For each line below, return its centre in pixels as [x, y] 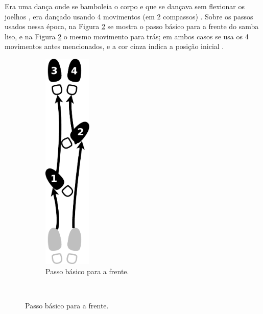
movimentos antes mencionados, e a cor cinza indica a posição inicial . [114, 46]
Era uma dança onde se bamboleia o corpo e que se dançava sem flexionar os [125, 6]
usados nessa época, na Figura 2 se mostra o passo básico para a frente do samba [132, 26]
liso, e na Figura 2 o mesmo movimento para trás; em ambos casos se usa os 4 [127, 36]
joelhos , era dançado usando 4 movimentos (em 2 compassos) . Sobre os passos [129, 16]
